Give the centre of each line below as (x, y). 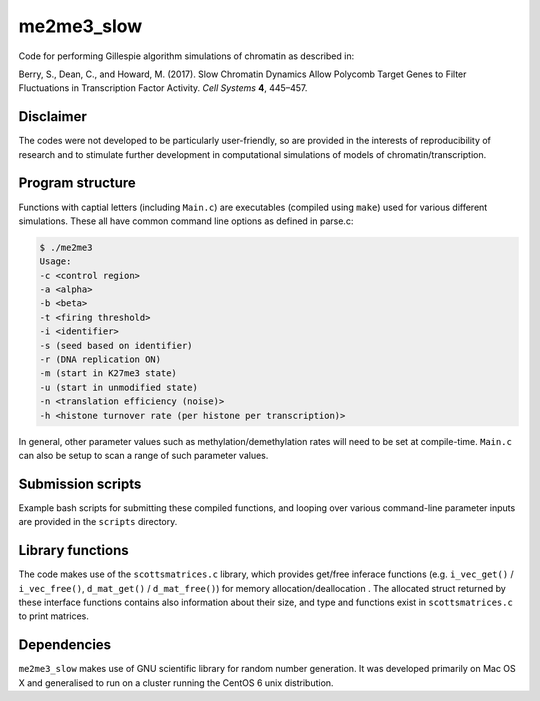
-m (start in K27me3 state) (108, 373)
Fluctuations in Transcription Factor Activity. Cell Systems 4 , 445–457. (163, 88)
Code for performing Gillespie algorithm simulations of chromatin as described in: (186, 56)
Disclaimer (52, 116)
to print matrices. (54, 616)
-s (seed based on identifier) (116, 345)
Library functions (73, 550)
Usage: (55, 261)
